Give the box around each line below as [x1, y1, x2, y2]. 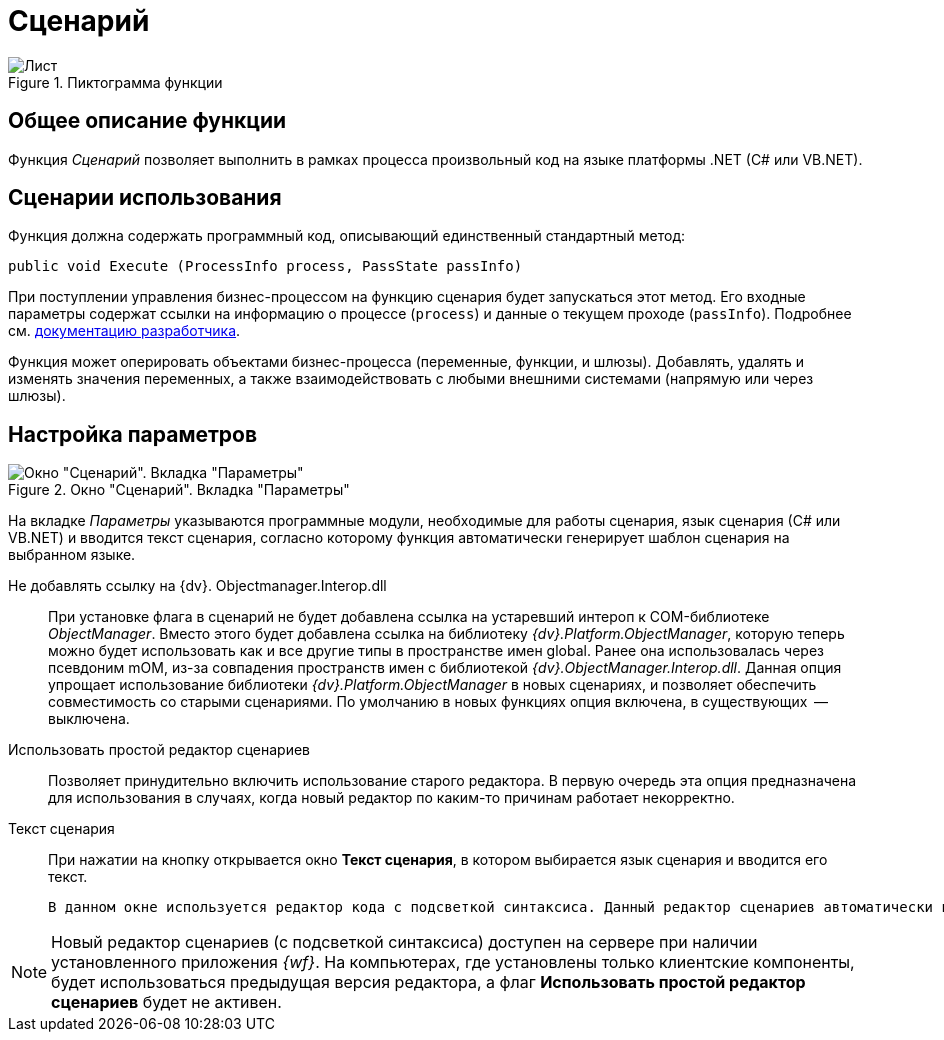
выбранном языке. [8, 546, 136, 564]
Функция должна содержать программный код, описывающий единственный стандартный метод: [8, 227, 686, 245]
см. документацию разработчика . [8, 322, 241, 340]
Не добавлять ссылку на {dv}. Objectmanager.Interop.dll [8, 577, 387, 595]
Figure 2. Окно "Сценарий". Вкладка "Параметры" [8, 481, 350, 499]
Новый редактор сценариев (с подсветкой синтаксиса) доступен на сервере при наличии [51, 932, 758, 953]
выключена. [48, 710, 130, 728]
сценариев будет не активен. [51, 992, 282, 1013]
